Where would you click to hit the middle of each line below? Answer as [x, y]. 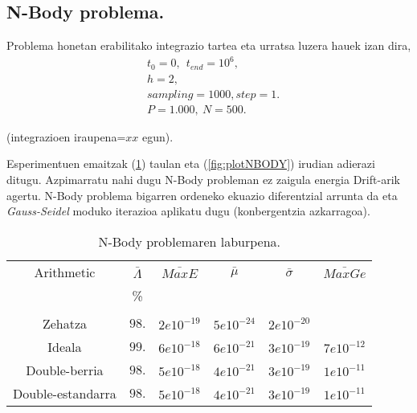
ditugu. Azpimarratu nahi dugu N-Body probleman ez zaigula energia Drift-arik [203, 180]
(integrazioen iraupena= [66, 136]
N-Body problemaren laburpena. [190, 241]
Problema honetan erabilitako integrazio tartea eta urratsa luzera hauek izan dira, [209, 45]
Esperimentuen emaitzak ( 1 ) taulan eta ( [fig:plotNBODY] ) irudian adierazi [191, 164]
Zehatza [64, 323]
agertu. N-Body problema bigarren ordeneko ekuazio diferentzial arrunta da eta [202, 195]
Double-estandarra [65, 393]
